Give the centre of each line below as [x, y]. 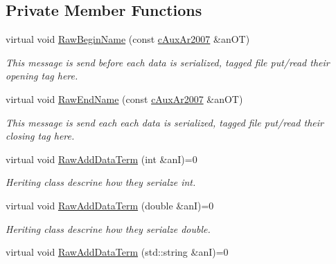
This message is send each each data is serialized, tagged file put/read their [165, 122]
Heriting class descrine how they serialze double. [108, 228]
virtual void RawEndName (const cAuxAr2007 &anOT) [124, 98]
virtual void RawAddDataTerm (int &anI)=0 [101, 159]
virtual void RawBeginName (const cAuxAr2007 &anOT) [128, 39]
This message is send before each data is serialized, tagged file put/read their [168, 62]
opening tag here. [42, 76]
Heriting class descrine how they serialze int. [101, 182]
